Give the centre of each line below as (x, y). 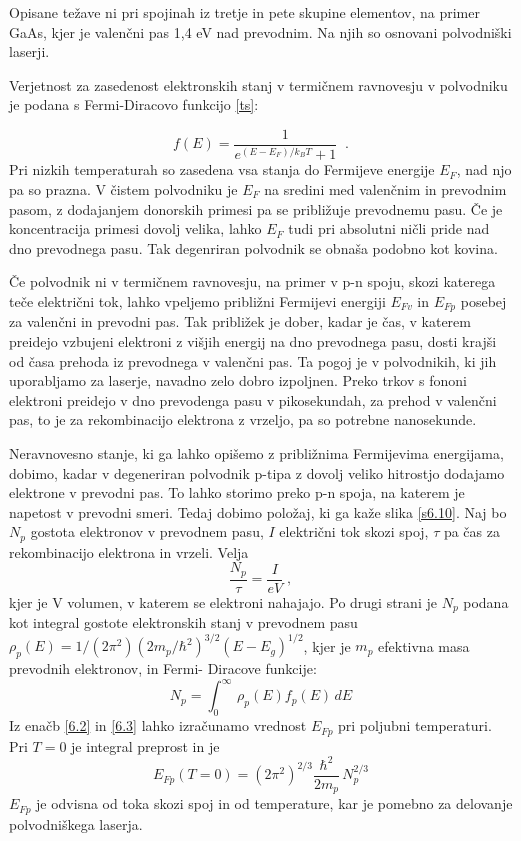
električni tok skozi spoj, (354, 531)
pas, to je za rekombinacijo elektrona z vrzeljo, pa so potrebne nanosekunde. (243, 419)
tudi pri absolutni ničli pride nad (389, 228)
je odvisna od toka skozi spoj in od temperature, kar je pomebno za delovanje (274, 803)
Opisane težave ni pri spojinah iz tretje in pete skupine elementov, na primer (244, 12)
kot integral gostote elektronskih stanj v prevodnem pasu (183, 622)
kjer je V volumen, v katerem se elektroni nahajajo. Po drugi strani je (223, 601)
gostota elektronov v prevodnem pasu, (147, 531)
